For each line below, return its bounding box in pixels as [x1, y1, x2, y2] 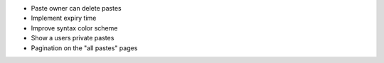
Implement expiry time [31, 14, 97, 23]
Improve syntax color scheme [31, 23, 118, 32]
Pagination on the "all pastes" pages [31, 43, 138, 52]
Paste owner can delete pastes [31, 4, 122, 12]
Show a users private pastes [31, 34, 114, 42]
